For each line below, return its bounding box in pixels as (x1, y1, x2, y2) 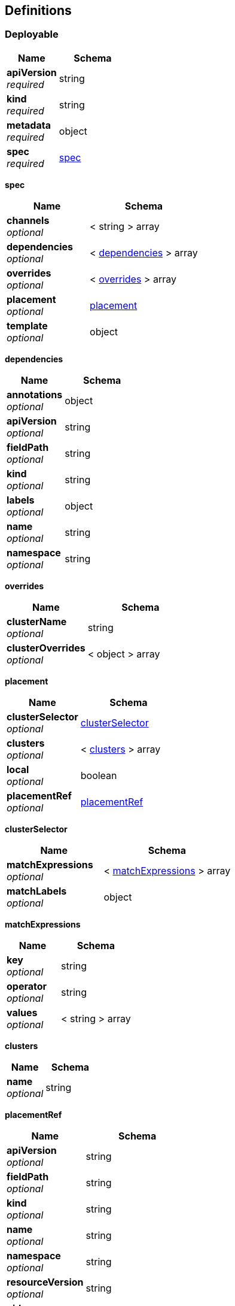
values (7, 1006, 38, 1019)
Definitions (5, 3, 72, 18)
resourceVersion (7, 1275, 84, 1288)
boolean (80, 769, 117, 781)
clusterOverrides (7, 641, 86, 654)
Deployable (5, 28, 59, 41)
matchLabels (7, 884, 67, 897)
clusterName (7, 615, 67, 628)
